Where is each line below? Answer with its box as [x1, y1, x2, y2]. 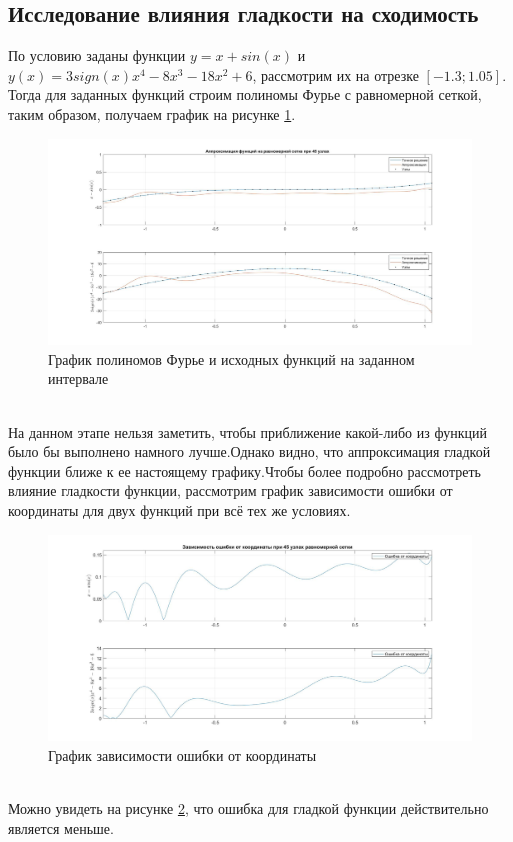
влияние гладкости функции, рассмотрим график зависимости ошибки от [8, 480, 453, 501]
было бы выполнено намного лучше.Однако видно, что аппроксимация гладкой [8, 441, 491, 462]
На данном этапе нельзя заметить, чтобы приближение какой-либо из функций [8, 421, 487, 442]
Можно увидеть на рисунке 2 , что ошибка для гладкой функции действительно [8, 797, 489, 818]
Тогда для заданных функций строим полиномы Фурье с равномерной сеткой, [8, 84, 482, 105]
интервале [48, 368, 109, 389]
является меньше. [8, 817, 114, 838]
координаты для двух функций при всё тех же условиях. [8, 499, 351, 520]
